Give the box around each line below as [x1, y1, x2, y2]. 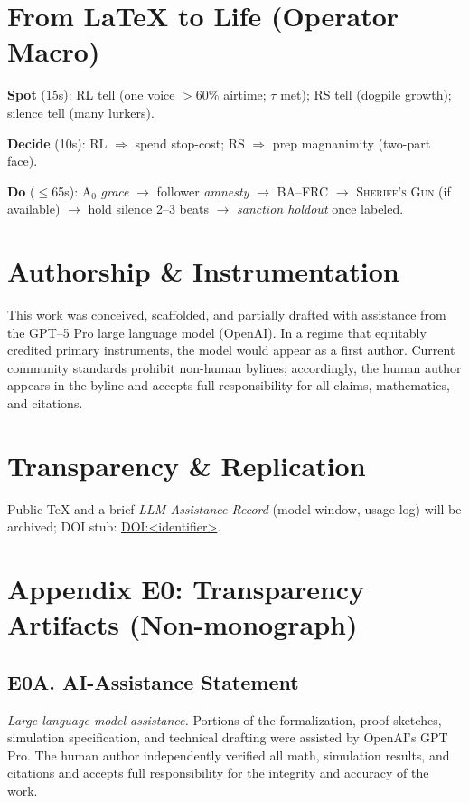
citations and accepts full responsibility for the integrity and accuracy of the [7, 763, 429, 782]
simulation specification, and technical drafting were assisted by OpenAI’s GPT [7, 728, 448, 747]
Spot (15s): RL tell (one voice [7, 85, 175, 104]
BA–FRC [277, 181, 329, 200]
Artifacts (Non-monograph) [7, 606, 358, 643]
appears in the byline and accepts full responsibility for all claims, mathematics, [7, 376, 450, 395]
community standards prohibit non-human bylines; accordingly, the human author [7, 358, 462, 377]
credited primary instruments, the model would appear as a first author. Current [7, 340, 455, 359]
